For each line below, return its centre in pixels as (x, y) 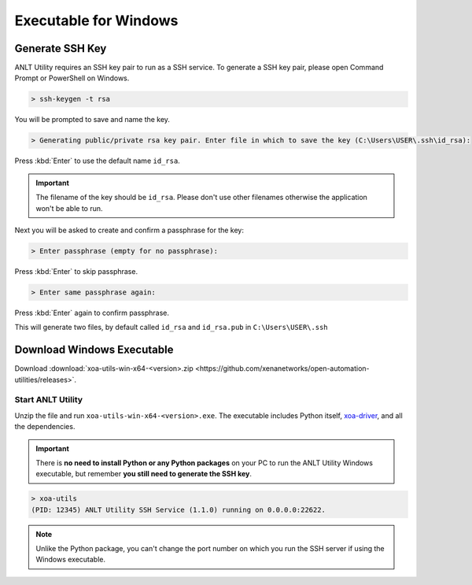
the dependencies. (45, 427)
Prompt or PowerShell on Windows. (72, 78)
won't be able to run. (69, 208)
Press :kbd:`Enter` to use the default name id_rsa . (97, 161)
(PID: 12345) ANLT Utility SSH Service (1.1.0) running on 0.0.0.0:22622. (179, 509)
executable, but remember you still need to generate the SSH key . (144, 474)
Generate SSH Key (61, 48)
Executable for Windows (96, 20)
